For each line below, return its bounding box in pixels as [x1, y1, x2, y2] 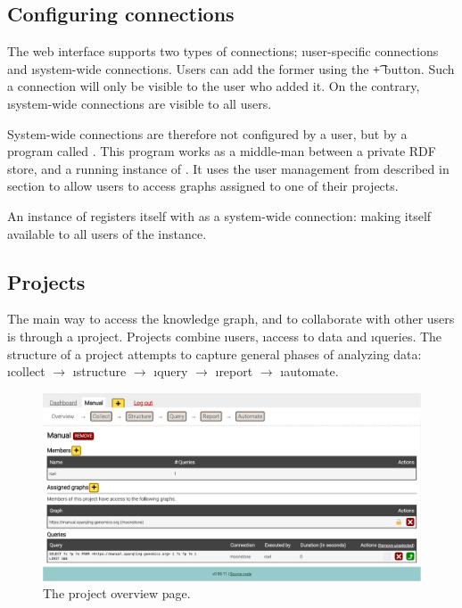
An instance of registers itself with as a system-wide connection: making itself [7, 206, 432, 225]
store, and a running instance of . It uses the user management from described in [7, 159, 450, 177]
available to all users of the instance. [7, 224, 207, 242]
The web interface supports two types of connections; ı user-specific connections [7, 42, 439, 61]
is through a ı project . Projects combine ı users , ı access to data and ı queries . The [7, 326, 442, 345]
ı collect [7, 362, 45, 381]
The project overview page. [43, 584, 191, 603]
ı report [215, 362, 253, 381]
